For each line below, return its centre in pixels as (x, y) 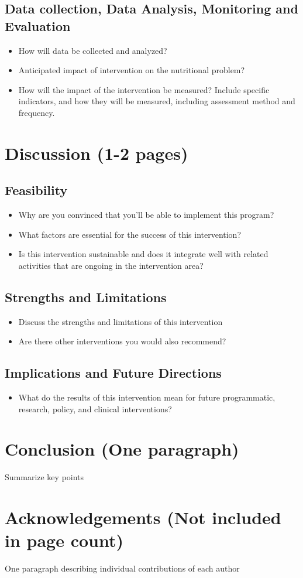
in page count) (64, 540)
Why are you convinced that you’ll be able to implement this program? (146, 215)
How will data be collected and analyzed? (93, 50)
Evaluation (38, 25)
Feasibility (36, 190)
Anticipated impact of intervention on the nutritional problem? (132, 70)
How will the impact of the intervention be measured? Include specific (144, 89)
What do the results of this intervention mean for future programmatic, (147, 397)
